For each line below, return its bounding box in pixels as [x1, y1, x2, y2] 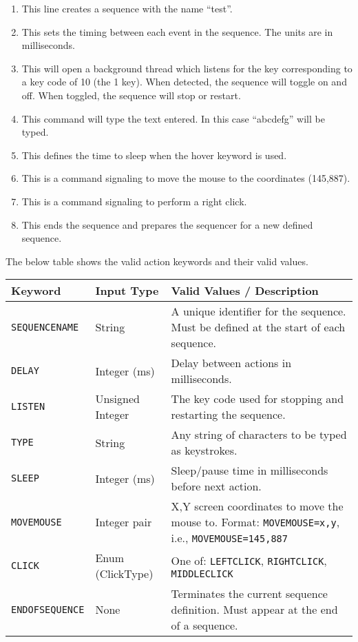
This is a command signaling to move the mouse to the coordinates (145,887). [21, 171, 350, 185]
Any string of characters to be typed [171, 426, 347, 443]
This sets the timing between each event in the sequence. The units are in [21, 24, 333, 39]
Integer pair [95, 514, 152, 530]
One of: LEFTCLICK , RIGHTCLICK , [171, 552, 327, 568]
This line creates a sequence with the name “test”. [21, 1, 233, 15]
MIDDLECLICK [171, 568, 233, 579]
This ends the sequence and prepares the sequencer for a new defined [21, 217, 313, 231]
